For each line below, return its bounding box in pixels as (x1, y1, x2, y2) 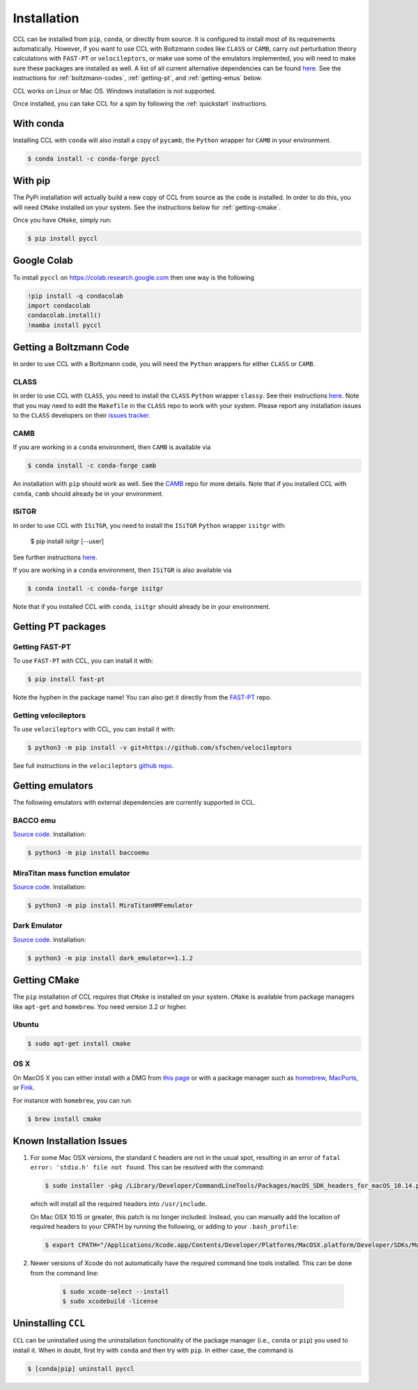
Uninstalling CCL (13, 1317, 86, 1329)
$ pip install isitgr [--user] (30, 537, 104, 545)
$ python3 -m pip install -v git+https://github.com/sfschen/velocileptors (27, 743, 293, 752)
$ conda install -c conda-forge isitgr (27, 584, 164, 592)
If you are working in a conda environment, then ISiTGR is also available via (13, 566, 232, 574)
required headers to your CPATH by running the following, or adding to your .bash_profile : (30, 1223, 299, 1231)
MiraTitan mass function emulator (13, 868, 130, 878)
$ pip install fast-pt (27, 675, 105, 683)
